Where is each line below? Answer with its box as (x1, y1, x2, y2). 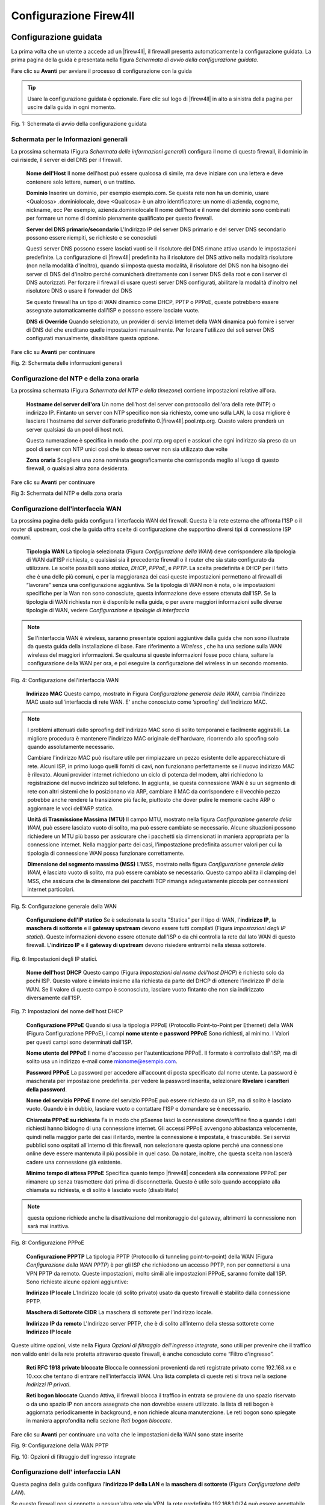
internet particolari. (27, 886, 75, 893)
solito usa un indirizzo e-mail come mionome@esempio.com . (26, 1058, 178, 1065)
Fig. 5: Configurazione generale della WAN (11, 902, 117, 910)
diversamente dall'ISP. (26, 994, 82, 1002)
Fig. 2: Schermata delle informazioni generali (11, 359, 123, 367)
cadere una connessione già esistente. (26, 1158, 122, 1165)
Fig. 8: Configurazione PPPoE (11, 1239, 84, 1246)
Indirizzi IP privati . (26, 1380, 71, 1388)
